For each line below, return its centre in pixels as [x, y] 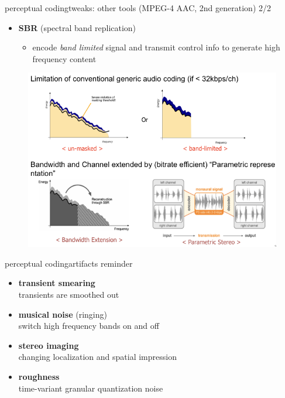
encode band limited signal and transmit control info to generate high [156, 47]
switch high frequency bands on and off [89, 326]
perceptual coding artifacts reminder [69, 263]
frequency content [64, 58]
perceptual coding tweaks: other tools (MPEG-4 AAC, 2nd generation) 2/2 [138, 8]
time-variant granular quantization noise [91, 388]
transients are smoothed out [69, 295]
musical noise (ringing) [63, 314]
